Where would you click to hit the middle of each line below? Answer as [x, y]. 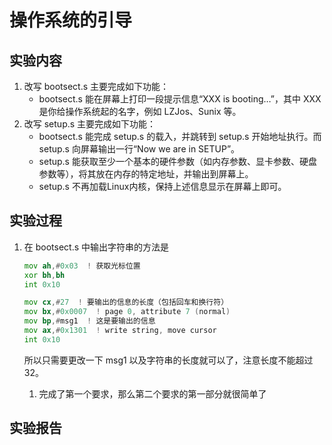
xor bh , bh [44, 275]
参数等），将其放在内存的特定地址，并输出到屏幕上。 [146, 174]
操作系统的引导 [71, 20]
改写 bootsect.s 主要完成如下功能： [96, 86]
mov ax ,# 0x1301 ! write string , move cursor [120, 331]
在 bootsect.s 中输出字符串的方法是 [96, 247]
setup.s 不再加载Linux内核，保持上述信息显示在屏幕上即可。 [162, 186]
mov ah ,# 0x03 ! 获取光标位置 [82, 266]
